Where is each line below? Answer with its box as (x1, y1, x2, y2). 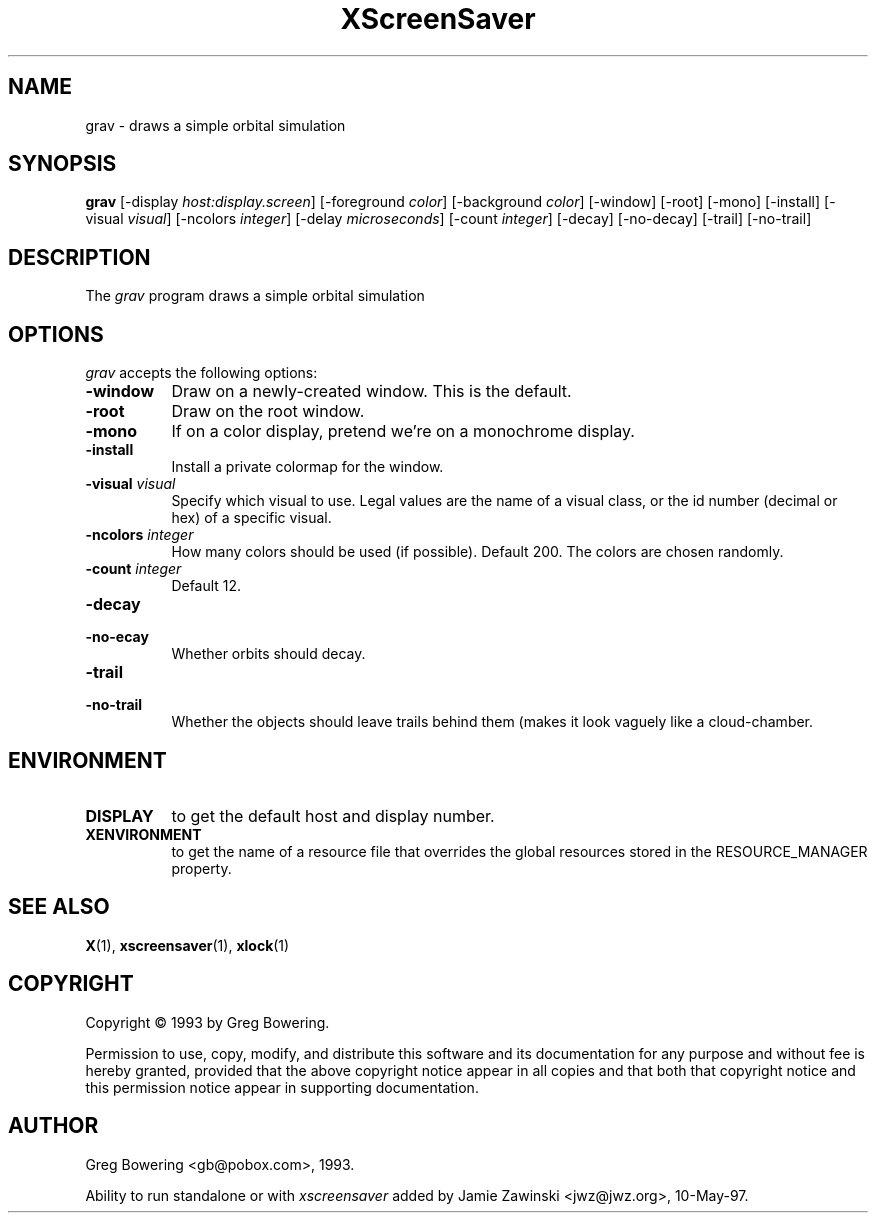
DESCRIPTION (8, 244, 151, 270)
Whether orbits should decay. (171, 645, 366, 663)
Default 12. (171, 577, 242, 595)
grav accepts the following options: (85, 364, 318, 382)
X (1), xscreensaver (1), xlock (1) (85, 936, 290, 954)
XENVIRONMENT (85, 825, 202, 843)
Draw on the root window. (171, 401, 365, 422)
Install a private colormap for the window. (171, 458, 444, 476)
